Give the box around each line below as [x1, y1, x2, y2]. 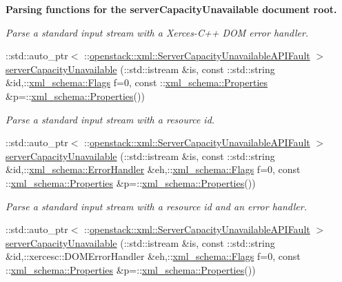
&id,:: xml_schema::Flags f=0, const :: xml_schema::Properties [6, 75, 268, 90]
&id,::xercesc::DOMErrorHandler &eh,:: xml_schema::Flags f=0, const [6, 249, 301, 263]
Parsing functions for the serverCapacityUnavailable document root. [6, 2, 337, 16]
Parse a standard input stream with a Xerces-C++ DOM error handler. [6, 25, 309, 39]
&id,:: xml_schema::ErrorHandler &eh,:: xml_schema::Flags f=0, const [6, 162, 301, 177]
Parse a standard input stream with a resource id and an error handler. [6, 199, 307, 213]
